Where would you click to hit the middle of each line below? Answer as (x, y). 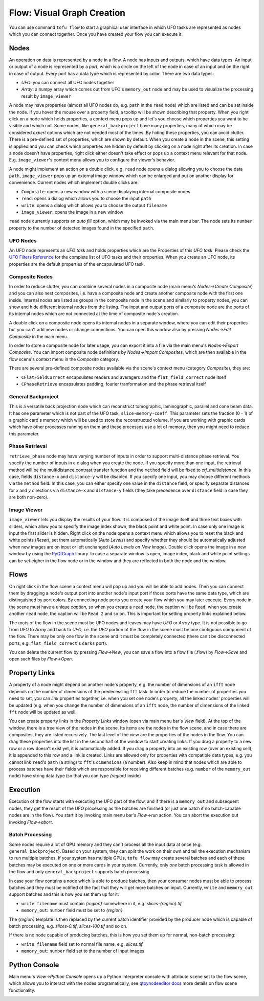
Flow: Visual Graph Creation (67, 13)
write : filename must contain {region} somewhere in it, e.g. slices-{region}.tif (101, 903)
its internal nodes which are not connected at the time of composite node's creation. (94, 314)
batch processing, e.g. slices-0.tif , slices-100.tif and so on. (68, 926)
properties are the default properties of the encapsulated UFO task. (77, 264)
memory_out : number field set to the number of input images (83, 951)
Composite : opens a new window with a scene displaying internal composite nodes (106, 191)
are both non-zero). (29, 497)
